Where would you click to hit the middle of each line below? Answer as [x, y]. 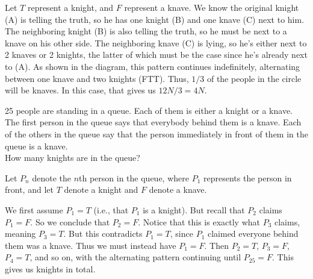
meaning [20, 234]
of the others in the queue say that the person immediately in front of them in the [156, 133]
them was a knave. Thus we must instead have [91, 245]
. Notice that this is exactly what [199, 221]
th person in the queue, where [134, 177]
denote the [51, 177]
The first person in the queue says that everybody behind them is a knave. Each [153, 122]
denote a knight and [101, 190]
